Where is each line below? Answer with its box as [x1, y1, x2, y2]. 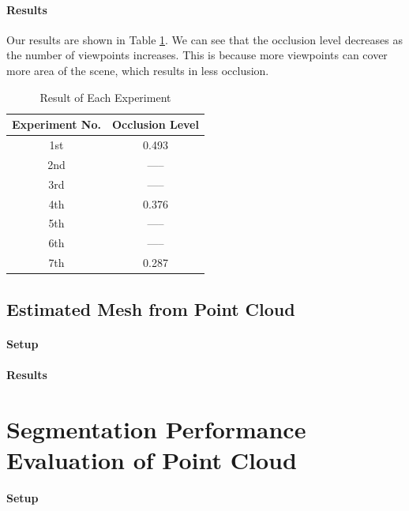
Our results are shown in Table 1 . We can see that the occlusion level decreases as [6, 31, 403, 47]
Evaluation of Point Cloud [6, 443, 297, 475]
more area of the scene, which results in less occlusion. [6, 62, 269, 78]
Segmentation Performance [6, 412, 306, 445]
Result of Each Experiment [39, 88, 171, 105]
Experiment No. [12, 116, 101, 133]
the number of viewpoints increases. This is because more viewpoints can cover [6, 47, 388, 63]
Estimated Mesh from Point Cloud [6, 296, 295, 321]
